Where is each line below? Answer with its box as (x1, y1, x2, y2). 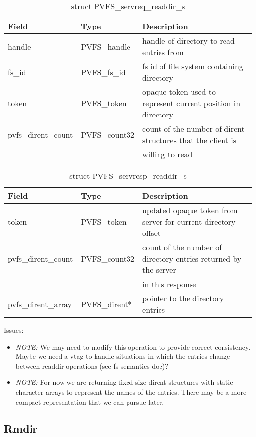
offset (142, 227, 161, 238)
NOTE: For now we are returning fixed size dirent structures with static (15, 377, 233, 387)
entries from (142, 46, 184, 58)
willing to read (142, 148, 192, 160)
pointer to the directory (142, 292, 224, 304)
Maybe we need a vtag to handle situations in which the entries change (15, 351, 230, 361)
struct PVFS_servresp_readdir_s (69, 170, 187, 181)
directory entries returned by (142, 253, 242, 264)
